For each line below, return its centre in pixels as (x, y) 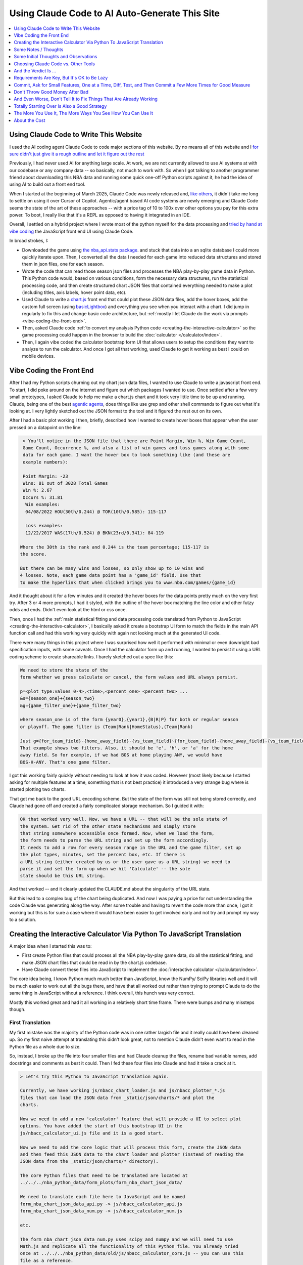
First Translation (30, 1022)
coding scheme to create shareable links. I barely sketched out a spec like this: (91, 657)
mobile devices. (38, 356)
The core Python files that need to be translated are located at (104, 1176)
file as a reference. (47, 1260)
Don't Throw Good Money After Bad (51, 92)
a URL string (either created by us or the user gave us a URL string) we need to (125, 862)
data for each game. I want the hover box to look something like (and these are (127, 455)
